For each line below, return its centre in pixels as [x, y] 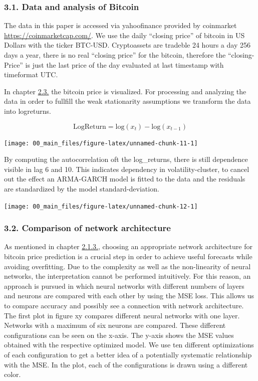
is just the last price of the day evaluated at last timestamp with [124, 64]
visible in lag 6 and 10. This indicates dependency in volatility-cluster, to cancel [127, 169]
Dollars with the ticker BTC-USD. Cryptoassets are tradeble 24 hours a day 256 [127, 45]
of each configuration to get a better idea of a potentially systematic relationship [128, 354]
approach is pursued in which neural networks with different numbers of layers [124, 285]
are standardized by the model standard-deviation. [82, 188]
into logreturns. [28, 111]
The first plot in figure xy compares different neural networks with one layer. [122, 315]
